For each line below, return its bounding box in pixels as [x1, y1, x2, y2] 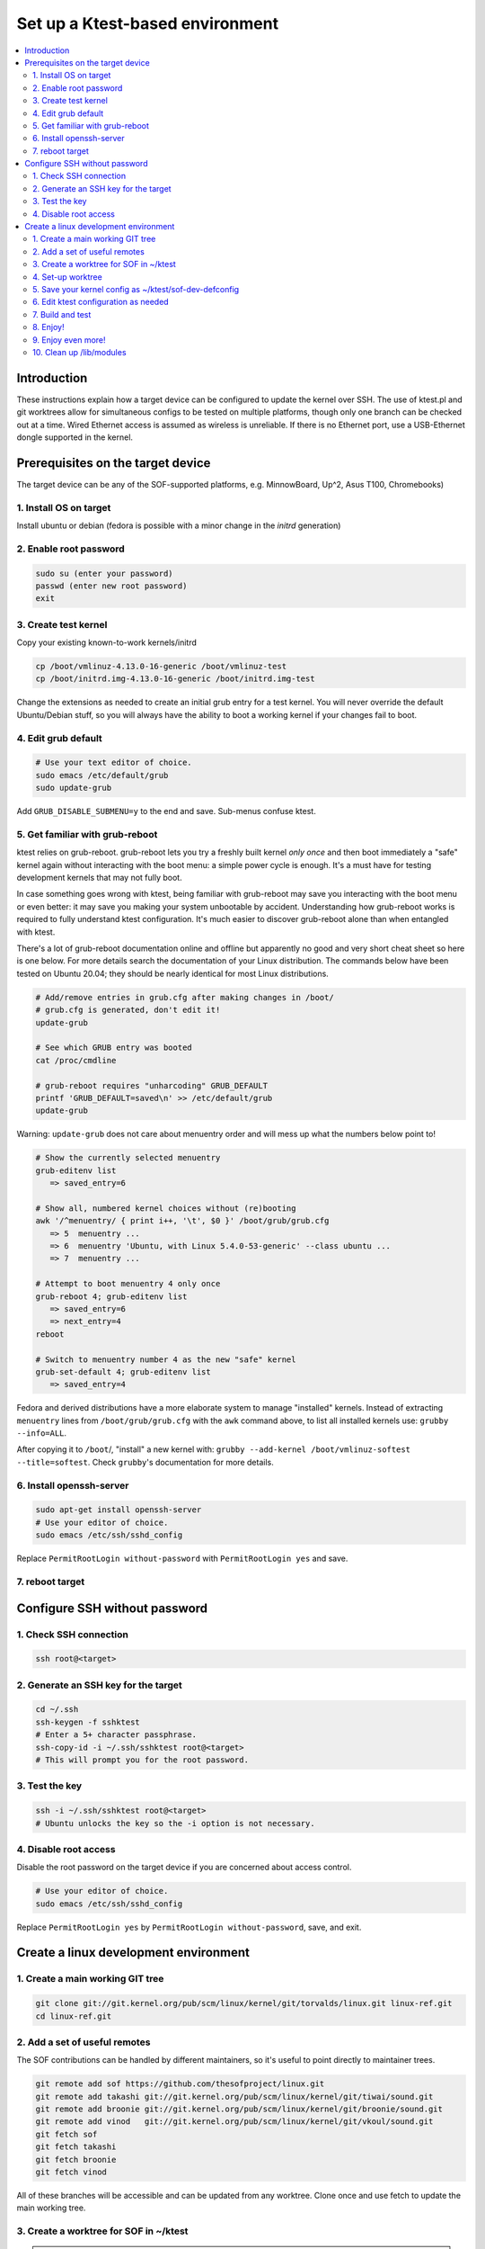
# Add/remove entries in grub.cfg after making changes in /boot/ [35, 992, 334, 1002]
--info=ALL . [16, 1428, 67, 1438]
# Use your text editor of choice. [35, 757, 192, 768]
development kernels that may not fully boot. [16, 873, 183, 883]
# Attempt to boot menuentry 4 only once [35, 1278, 221, 1289]
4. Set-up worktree [32, 271, 102, 282]
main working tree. [16, 2202, 86, 2213]
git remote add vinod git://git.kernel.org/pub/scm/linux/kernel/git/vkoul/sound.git [35, 2117, 434, 2127]
